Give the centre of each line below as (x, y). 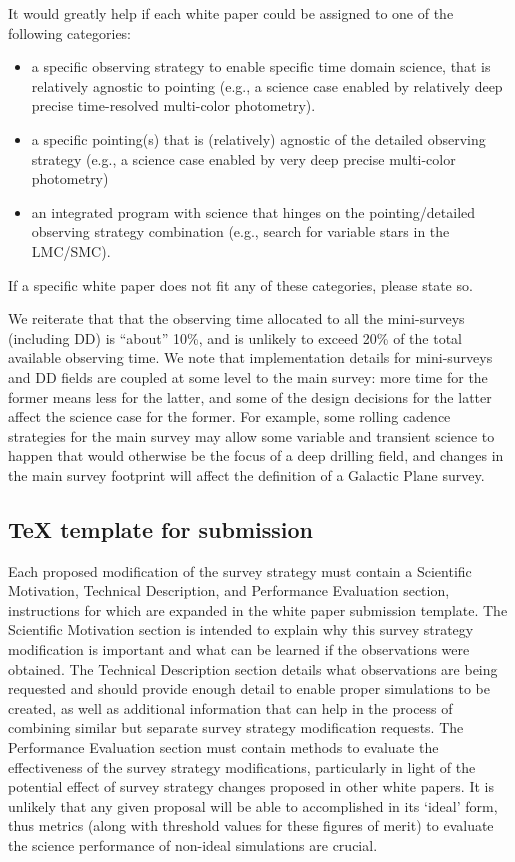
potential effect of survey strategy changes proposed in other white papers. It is (251, 786)
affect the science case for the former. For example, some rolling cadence (229, 416)
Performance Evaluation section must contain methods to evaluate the (223, 747)
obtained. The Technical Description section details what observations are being (253, 668)
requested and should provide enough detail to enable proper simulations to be (249, 688)
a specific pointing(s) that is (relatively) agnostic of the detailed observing (258, 138)
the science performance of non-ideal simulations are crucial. (193, 844)
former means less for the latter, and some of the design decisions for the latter (250, 396)
